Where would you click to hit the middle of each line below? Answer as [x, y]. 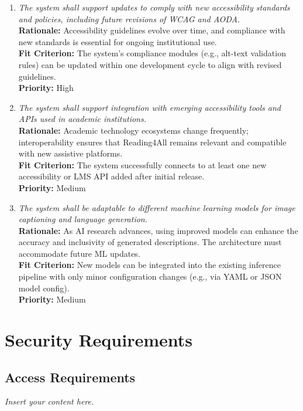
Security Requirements [99, 340]
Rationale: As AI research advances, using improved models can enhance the [158, 230]
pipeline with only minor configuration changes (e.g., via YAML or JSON [150, 276]
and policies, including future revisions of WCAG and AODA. [129, 18]
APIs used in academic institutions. [82, 119]
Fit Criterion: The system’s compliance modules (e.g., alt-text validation [152, 53]
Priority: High [46, 88]
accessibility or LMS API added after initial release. [111, 176]
